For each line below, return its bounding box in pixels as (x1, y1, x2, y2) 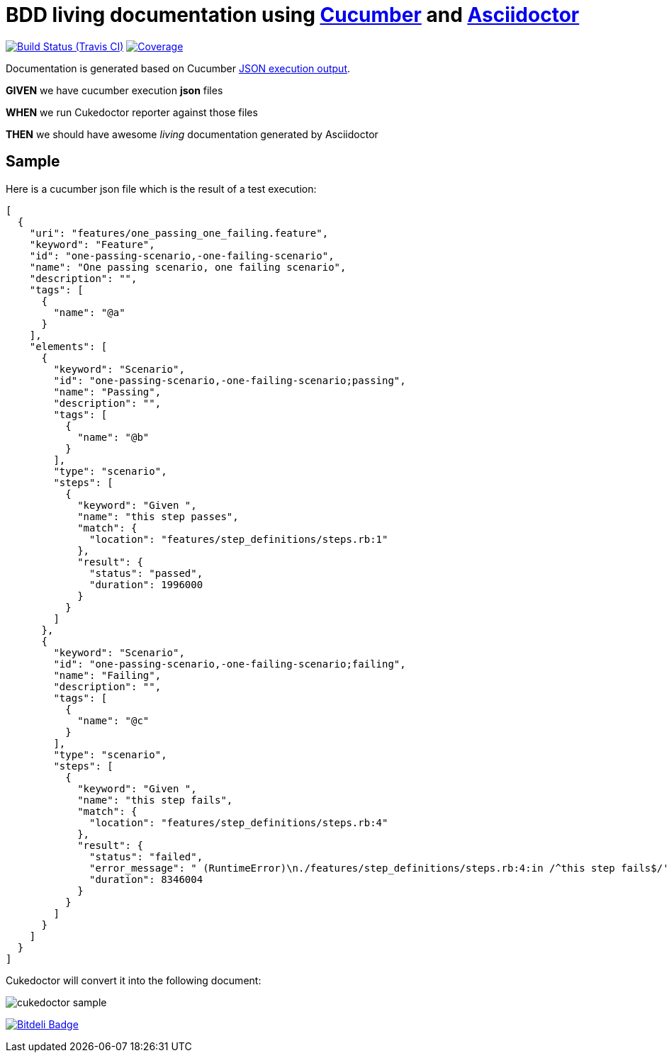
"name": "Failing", (53, 669, 162, 681)
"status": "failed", (89, 850, 203, 862)
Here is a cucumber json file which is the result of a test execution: (6, 182, 317, 195)
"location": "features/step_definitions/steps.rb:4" (89, 816, 388, 828)
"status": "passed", (89, 567, 203, 579)
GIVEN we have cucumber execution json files (6, 84, 223, 96)
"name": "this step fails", (77, 794, 233, 806)
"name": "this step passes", (77, 510, 239, 522)
